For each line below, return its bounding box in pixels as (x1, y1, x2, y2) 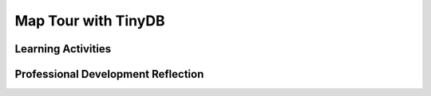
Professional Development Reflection (14, 67, 204, 81)
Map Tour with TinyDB (14, 12, 165, 29)
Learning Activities (14, 42, 112, 56)
